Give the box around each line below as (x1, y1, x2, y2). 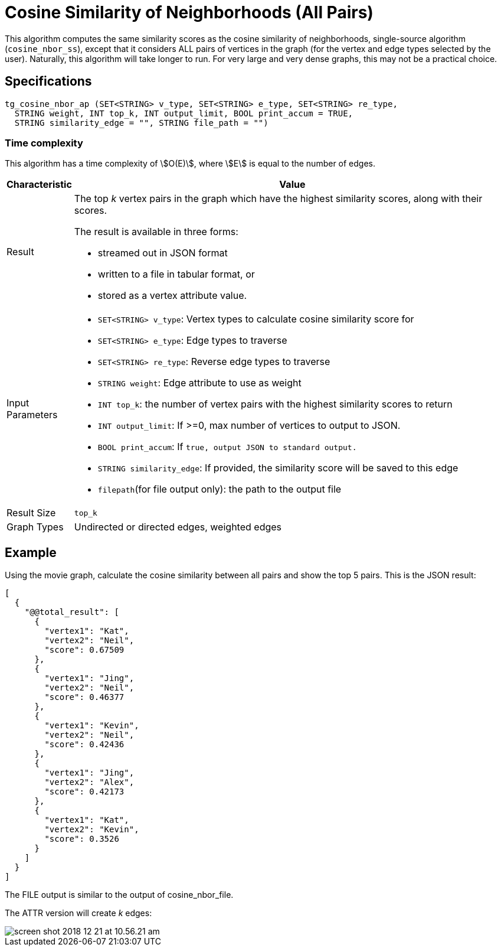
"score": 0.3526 (44, 834, 119, 844)
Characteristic (6, 178, 72, 191)
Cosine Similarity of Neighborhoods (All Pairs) (5, 2, 374, 22)
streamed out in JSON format (97, 247, 228, 259)
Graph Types (6, 521, 64, 533)
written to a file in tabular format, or (97, 268, 255, 281)
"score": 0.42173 (44, 787, 125, 797)
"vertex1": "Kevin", (44, 721, 139, 731)
